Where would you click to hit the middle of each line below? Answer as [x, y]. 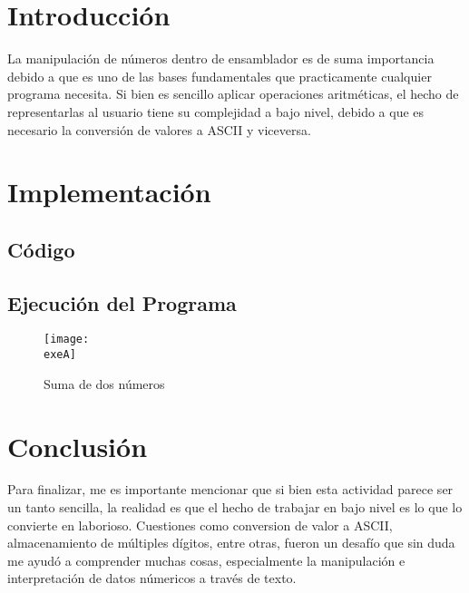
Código [41, 249]
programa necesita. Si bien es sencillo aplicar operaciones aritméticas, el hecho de [233, 94]
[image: [67, 340]
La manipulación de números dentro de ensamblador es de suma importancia [221, 58]
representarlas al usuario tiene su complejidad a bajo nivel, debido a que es [216, 111]
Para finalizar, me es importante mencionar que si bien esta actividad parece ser [230, 489]
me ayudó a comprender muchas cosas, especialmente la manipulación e [206, 560]
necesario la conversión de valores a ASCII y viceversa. [159, 129]
